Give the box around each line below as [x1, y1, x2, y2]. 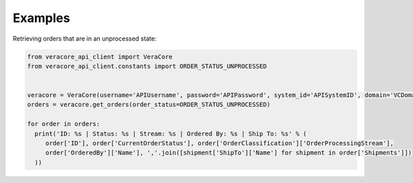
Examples [12, 10, 70, 25]
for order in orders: [27, 120, 100, 128]
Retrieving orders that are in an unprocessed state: [12, 34, 157, 43]
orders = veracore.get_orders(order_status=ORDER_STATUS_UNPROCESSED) [27, 100, 271, 109]
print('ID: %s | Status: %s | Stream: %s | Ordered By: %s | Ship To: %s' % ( [34, 129, 307, 138]
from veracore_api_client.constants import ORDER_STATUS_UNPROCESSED [27, 62, 267, 70]
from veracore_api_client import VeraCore [27, 52, 173, 61]
